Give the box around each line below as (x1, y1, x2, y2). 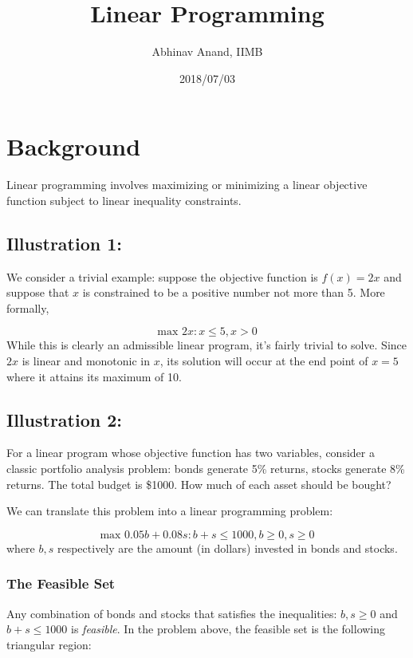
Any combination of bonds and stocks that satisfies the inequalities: (6, 605, 337, 621)
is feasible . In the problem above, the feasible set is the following (71, 621, 386, 637)
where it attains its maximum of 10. (6, 368, 182, 384)
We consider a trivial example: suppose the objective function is (6, 268, 318, 285)
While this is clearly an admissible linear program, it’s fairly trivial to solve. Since (6, 337, 407, 353)
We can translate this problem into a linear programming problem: (6, 502, 333, 519)
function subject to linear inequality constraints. (6, 191, 242, 208)
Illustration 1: (6, 230, 122, 255)
